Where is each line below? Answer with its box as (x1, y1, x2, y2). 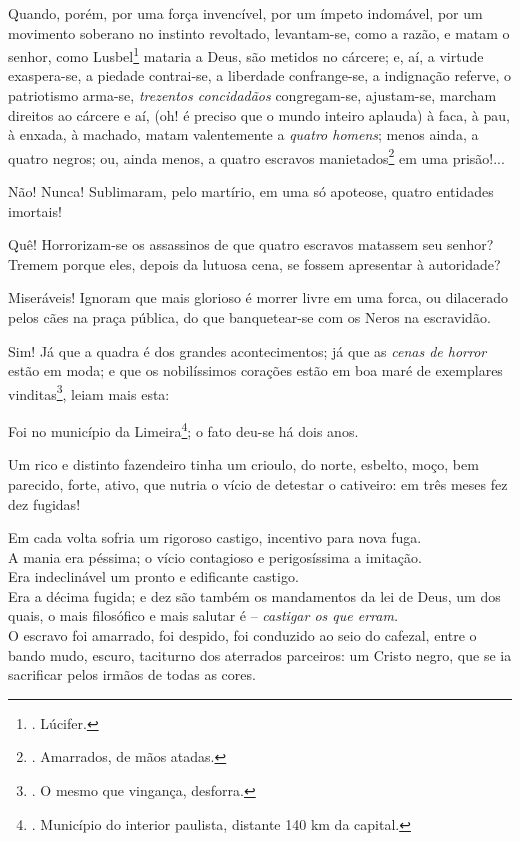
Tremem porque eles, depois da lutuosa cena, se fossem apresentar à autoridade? (8, 253, 501, 274)
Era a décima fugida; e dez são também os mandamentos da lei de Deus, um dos (8, 585, 501, 606)
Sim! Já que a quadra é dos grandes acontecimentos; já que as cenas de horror (8, 340, 487, 361)
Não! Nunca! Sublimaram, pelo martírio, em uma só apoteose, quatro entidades (8, 181, 494, 202)
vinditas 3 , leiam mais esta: (8, 380, 170, 404)
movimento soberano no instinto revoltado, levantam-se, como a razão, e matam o (8, 22, 510, 43)
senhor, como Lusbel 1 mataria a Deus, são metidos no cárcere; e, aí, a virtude (8, 43, 484, 66)
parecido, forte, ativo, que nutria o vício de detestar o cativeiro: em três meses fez (8, 473, 508, 494)
